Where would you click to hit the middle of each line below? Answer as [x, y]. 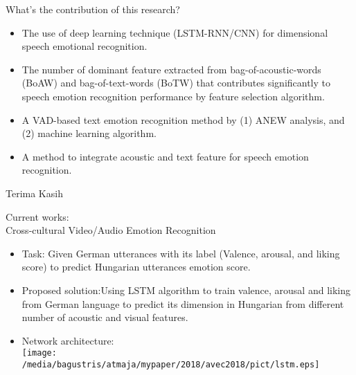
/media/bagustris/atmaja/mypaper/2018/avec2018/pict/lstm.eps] [171, 364]
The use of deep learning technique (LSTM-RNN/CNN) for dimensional [175, 32]
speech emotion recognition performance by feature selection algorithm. [173, 96]
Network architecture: [68, 340]
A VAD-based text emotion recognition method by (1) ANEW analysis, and [183, 119]
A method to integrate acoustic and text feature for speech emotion [165, 156]
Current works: [37, 216]
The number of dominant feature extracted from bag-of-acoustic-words [171, 69]
